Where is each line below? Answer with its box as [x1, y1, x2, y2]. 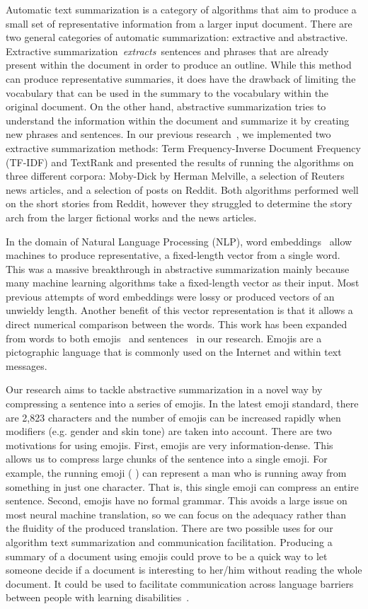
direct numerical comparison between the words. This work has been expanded [6, 317, 347, 332]
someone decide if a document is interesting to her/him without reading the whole [6, 562, 362, 577]
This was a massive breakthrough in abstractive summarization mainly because [6, 261, 350, 276]
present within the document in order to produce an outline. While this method [6, 57, 352, 72]
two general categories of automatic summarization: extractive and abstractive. [6, 30, 348, 45]
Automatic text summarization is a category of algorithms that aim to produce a [6, 2, 357, 16]
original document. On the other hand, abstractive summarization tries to [6, 99, 326, 114]
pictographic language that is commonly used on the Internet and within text [6, 344, 342, 359]
